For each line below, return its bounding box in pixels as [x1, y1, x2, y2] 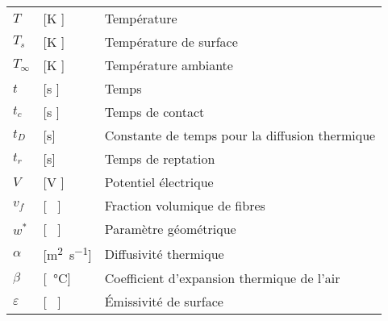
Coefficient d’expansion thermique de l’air [104, 269, 340, 288]
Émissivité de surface [104, 292, 223, 311]
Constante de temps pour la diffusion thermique [104, 126, 376, 144]
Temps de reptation [104, 149, 215, 168]
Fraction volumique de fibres [104, 196, 265, 215]
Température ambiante [104, 56, 233, 74]
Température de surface [104, 32, 238, 51]
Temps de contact [104, 102, 205, 121]
